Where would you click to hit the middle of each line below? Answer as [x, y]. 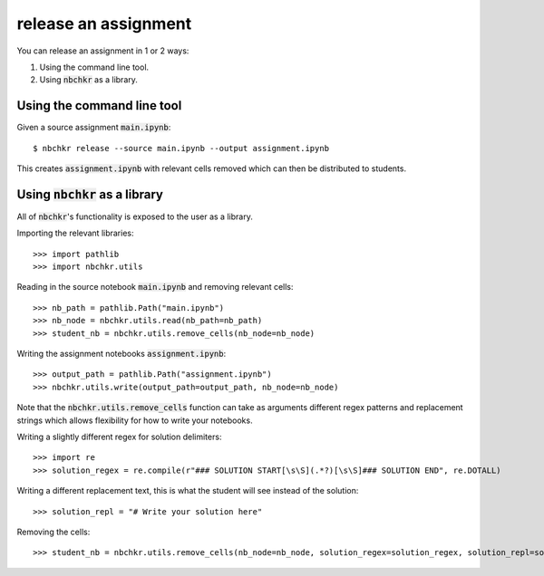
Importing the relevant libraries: [76, 233]
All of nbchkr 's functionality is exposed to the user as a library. [135, 216]
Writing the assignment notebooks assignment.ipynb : [121, 354]
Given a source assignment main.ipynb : [94, 128]
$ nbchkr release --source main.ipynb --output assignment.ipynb [181, 148]
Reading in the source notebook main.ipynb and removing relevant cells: [155, 287]
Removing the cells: [53, 532]
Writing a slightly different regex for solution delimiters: [119, 437]
